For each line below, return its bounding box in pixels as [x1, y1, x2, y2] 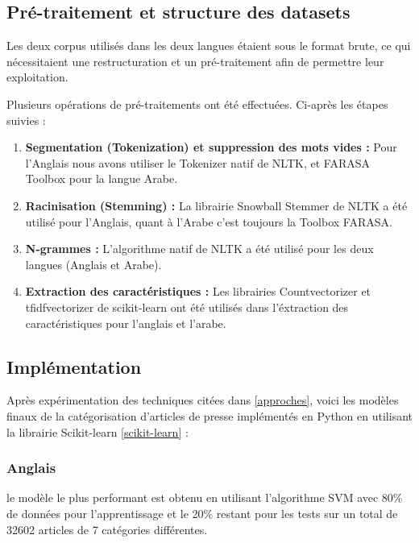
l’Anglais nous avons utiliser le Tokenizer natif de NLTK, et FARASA [25, 154, 370, 171]
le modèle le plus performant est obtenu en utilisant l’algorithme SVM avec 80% [6, 489, 403, 506]
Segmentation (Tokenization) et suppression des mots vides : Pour [25, 139, 397, 155]
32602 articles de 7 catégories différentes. [6, 520, 208, 537]
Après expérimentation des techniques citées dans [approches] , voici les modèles [6, 392, 399, 408]
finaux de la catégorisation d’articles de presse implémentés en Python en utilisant [6, 407, 413, 424]
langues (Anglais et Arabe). [25, 255, 162, 272]
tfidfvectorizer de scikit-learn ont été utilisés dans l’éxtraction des [25, 298, 349, 315]
